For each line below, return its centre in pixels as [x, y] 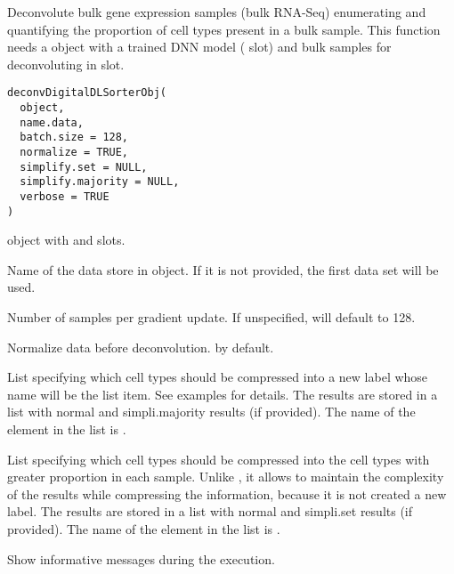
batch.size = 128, [74, 137]
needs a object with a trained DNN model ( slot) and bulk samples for [199, 47]
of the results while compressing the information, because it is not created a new [227, 493]
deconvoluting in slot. [66, 64]
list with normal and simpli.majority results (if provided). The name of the [211, 412]
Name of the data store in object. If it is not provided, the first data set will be [223, 269]
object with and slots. [66, 240]
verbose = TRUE [65, 196]
